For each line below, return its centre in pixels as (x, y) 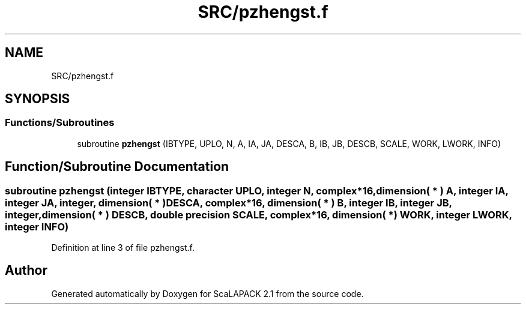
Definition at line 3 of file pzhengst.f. (123, 248)
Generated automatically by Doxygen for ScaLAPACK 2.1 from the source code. (207, 293)
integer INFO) (37, 226)
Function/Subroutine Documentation (117, 167)
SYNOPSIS (38, 99)
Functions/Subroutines (60, 123)
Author (26, 271)
